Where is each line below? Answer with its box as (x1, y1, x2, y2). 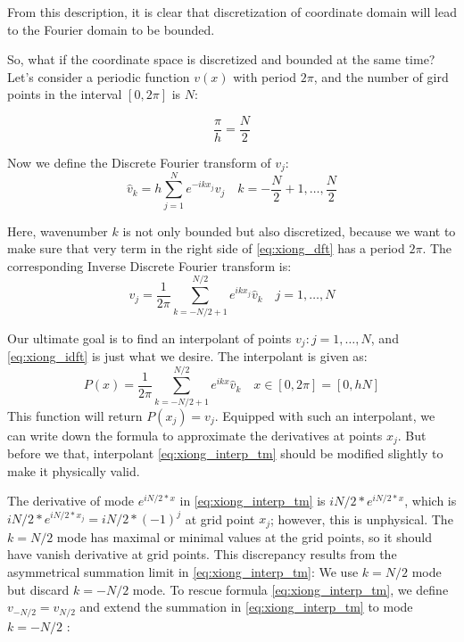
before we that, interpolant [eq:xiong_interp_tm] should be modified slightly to (7, 444, 443, 463)
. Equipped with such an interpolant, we (214, 406, 435, 424)
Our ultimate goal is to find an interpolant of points (7, 328, 292, 347)
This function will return (7, 406, 143, 424)
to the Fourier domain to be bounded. (7, 20, 215, 38)
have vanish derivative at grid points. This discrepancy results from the (7, 545, 397, 564)
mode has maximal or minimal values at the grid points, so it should (56, 527, 432, 546)
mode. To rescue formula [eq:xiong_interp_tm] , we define (132, 580, 449, 598)
